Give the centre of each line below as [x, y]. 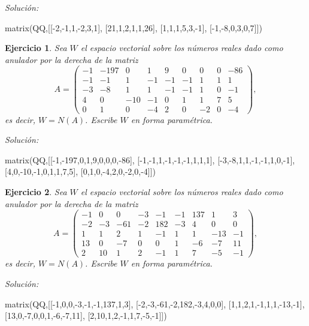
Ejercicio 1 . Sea [36, 48]
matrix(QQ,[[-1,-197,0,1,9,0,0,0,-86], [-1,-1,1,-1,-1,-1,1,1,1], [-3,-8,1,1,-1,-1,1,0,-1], [150, 159]
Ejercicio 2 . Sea [36, 191]
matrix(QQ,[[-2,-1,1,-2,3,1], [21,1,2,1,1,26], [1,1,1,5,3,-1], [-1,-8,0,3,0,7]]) [134, 27]
